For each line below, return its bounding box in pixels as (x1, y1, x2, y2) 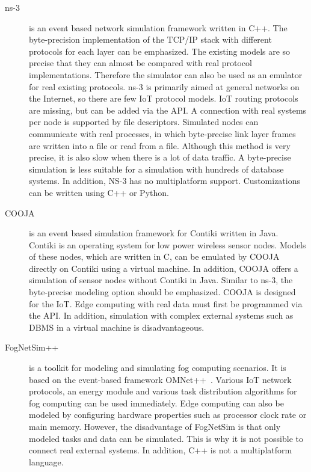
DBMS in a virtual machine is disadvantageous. (29, 320, 205, 333)
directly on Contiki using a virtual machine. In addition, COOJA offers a (29, 262, 298, 274)
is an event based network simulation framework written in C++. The (29, 21, 288, 34)
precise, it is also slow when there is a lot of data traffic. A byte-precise (29, 151, 291, 164)
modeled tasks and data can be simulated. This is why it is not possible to (29, 432, 303, 444)
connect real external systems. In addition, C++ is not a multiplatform (29, 444, 292, 456)
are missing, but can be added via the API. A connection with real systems (29, 103, 307, 116)
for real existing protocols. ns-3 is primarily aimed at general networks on (29, 80, 300, 93)
